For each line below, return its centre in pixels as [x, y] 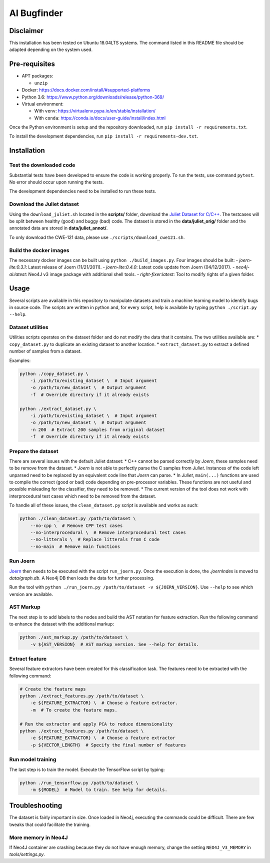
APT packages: [37, 76]
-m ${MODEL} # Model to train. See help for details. [99, 789]
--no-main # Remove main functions [75, 546]
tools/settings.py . [27, 854]
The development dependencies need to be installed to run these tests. [83, 191]
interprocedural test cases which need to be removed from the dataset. [83, 496]
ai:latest [17, 274]
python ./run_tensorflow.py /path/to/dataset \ [79, 783]
